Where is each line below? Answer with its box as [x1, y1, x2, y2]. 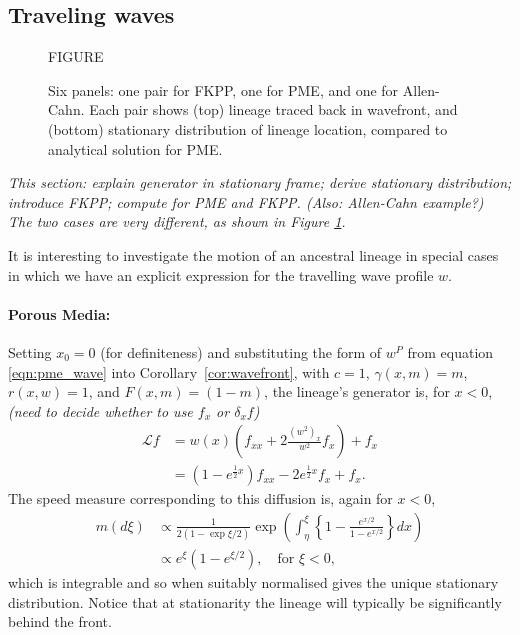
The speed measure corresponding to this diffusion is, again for [8, 488, 393, 509]
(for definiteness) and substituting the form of [100, 341, 382, 362]
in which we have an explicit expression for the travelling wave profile [8, 264, 434, 285]
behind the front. [8, 611, 112, 632]
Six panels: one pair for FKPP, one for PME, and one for [48, 79, 399, 100]
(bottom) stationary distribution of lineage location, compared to [48, 118, 448, 139]
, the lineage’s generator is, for [264, 381, 450, 402]
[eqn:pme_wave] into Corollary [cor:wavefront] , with [8, 361, 330, 382]
